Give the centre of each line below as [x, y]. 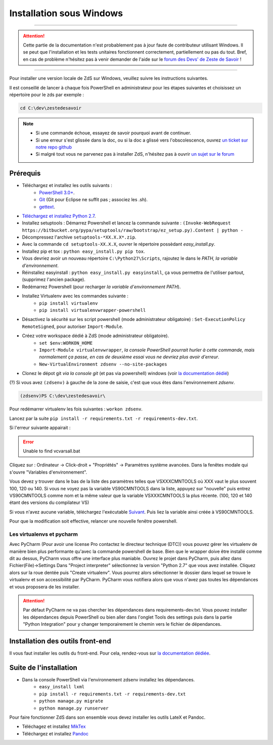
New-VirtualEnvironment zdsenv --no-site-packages [103, 364]
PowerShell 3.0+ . [57, 193]
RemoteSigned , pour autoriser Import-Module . [73, 327]
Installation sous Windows [66, 13]
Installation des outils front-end [60, 641]
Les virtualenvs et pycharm [44, 534]
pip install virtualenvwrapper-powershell [93, 310]
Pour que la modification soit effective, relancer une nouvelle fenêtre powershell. [94, 521]
